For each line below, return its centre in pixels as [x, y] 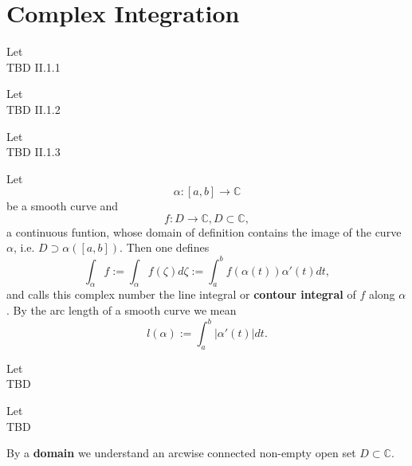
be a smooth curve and [63, 206]
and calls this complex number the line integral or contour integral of [181, 294]
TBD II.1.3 [33, 152]
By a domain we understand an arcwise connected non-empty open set [181, 453]
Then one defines [168, 247]
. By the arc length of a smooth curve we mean [122, 309]
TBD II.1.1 [33, 67]
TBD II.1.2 [33, 109]
